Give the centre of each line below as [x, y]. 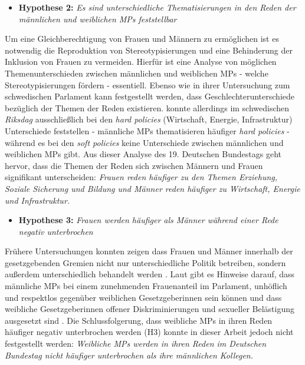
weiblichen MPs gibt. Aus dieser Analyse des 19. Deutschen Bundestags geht [143, 154]
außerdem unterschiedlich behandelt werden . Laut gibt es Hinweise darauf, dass [150, 274]
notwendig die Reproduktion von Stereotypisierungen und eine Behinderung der [149, 50]
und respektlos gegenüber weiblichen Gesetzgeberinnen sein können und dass [143, 297]
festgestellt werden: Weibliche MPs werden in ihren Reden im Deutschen [136, 344]
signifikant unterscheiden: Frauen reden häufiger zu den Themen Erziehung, [141, 177]
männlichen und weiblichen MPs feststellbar [98, 19]
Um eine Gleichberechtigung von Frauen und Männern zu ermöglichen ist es [142, 39]
